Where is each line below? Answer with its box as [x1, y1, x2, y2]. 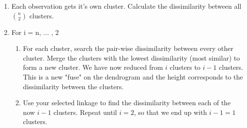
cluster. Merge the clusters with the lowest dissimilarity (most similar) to [23, 52, 240, 63]
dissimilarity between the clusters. [23, 81, 124, 91]
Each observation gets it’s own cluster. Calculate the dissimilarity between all [11, 1, 242, 11]
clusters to [170, 62, 201, 72]
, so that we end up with [134, 107, 207, 117]
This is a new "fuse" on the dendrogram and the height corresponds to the [23, 71, 243, 81]
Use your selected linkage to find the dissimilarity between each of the [23, 97, 231, 108]
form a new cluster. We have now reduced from [23, 62, 163, 72]
